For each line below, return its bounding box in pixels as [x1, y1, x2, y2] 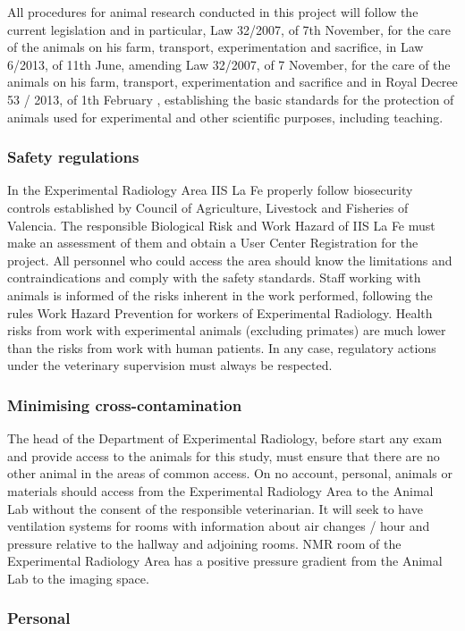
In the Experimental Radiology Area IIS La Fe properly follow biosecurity [7, 181, 413, 199]
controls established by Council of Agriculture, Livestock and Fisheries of [7, 198, 409, 216]
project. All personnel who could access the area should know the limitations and [7, 250, 452, 269]
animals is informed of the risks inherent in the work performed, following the [7, 285, 433, 304]
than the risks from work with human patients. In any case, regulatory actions [7, 338, 436, 357]
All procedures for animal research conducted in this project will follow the [7, 3, 418, 21]
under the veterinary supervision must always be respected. [7, 356, 333, 374]
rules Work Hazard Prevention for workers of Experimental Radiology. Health [7, 303, 433, 322]
